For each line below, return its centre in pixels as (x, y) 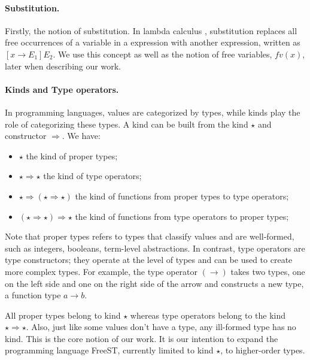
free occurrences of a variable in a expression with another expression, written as (153, 42)
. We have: (81, 136)
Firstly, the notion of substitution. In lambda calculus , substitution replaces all (151, 30)
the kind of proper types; (72, 155)
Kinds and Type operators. (62, 89)
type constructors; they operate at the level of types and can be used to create (149, 260)
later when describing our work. (63, 66)
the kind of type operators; (92, 176)
